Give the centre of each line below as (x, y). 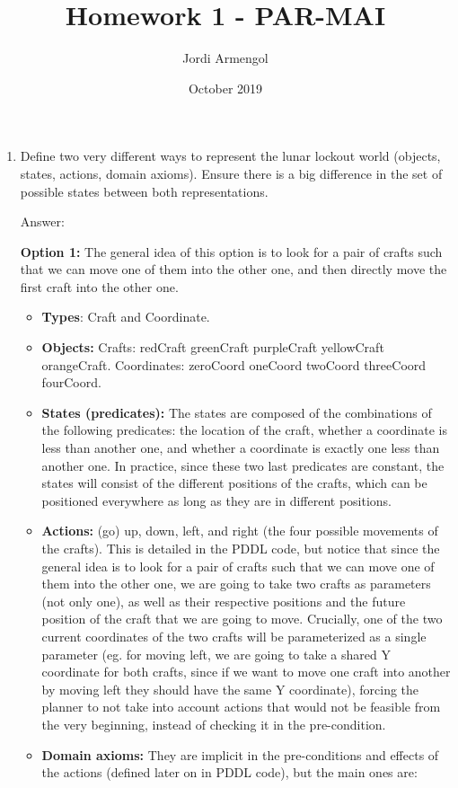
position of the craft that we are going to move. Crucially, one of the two (242, 619)
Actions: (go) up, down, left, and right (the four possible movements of (240, 531)
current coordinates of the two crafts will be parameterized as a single (234, 636)
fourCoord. (71, 382)
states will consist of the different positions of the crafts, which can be (234, 483)
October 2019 (225, 88)
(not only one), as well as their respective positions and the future (224, 601)
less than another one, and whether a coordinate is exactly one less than (241, 448)
